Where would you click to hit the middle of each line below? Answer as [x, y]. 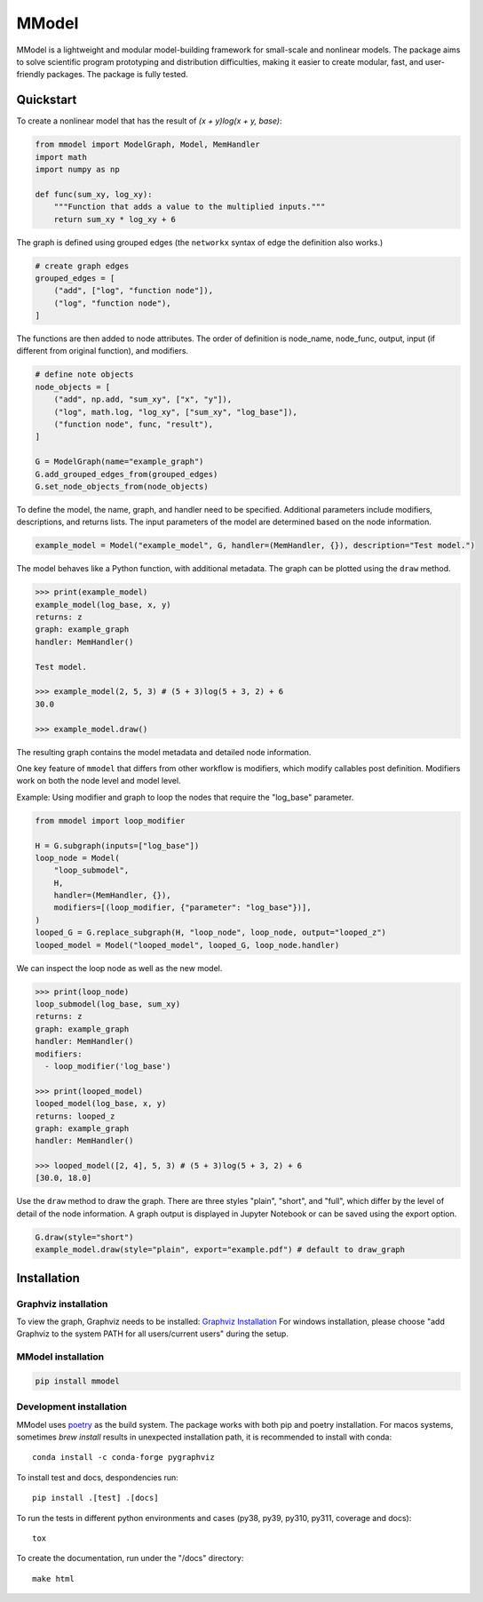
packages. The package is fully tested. [117, 75]
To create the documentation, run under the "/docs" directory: [130, 1558]
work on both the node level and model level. [99, 781]
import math [61, 157]
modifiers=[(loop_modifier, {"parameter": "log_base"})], [182, 908]
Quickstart [47, 100]
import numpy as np [77, 169]
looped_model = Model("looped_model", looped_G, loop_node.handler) [187, 945]
